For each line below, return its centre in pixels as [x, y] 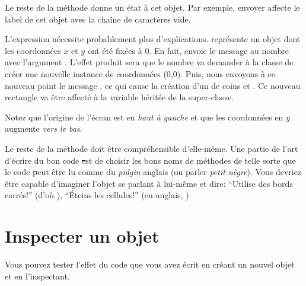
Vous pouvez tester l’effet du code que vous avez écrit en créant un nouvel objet [150, 264]
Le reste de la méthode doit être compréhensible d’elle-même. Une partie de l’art [152, 148]
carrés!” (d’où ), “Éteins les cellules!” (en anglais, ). [98, 195]
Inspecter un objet [82, 236]
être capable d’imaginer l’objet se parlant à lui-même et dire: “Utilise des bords [149, 183]
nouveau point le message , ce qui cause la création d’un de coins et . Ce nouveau [153, 85]
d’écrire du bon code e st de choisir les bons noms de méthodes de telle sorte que [150, 160]
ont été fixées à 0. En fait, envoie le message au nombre [188, 50]
